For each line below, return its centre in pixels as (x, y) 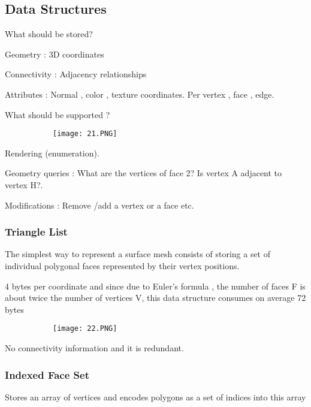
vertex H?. (24, 185)
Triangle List (36, 232)
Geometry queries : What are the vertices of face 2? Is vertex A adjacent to (144, 173)
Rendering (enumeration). (52, 153)
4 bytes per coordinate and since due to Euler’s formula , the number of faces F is (155, 286)
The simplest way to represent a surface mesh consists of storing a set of (138, 254)
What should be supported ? (58, 114)
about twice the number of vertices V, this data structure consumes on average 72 (155, 298)
